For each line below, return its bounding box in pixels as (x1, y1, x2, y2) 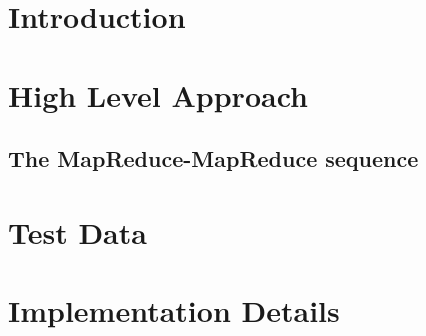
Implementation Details (8, 290, 340, 331)
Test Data (8, 211, 147, 252)
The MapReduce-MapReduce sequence (8, 143, 419, 174)
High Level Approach (8, 74, 308, 115)
